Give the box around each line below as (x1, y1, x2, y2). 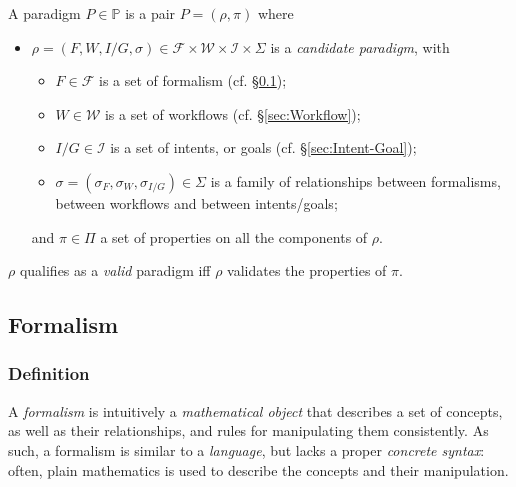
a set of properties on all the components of (100, 226, 368, 247)
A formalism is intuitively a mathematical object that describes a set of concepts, (8, 400, 503, 421)
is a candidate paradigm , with (270, 36, 450, 57)
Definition (8, 361, 90, 386)
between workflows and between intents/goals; (55, 192, 338, 213)
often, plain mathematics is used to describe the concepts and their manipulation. (8, 459, 509, 480)
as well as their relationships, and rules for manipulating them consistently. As (8, 420, 489, 441)
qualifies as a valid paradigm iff (19, 260, 211, 281)
